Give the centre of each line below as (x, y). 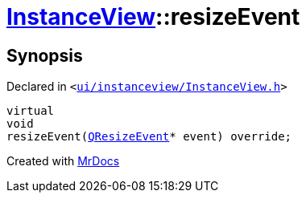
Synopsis (45, 55)
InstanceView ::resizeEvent (153, 17)
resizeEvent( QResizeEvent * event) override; (149, 137)
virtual (31, 111)
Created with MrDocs (63, 161)
